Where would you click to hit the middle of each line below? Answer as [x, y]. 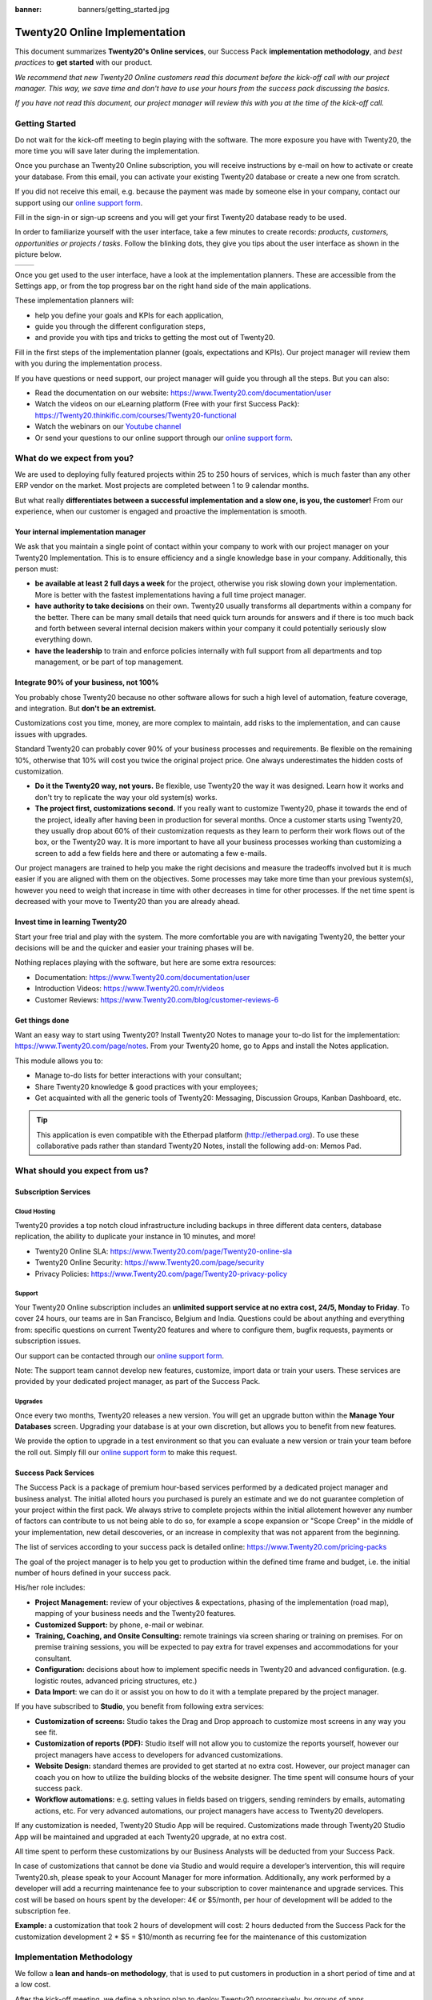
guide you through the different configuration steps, [120, 326]
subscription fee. [43, 1910]
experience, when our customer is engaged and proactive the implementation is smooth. [161, 511]
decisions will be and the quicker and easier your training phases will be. [134, 948]
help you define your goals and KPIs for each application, [129, 315]
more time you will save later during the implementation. [107, 151]
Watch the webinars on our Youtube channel [108, 426]
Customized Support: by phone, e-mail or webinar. [119, 1625]
